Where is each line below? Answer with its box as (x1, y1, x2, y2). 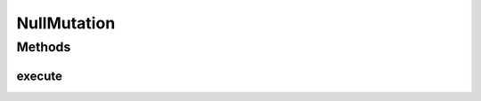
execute (16, 68, 62, 83)
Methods (16, 39, 71, 55)
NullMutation (16, 13, 116, 33)
